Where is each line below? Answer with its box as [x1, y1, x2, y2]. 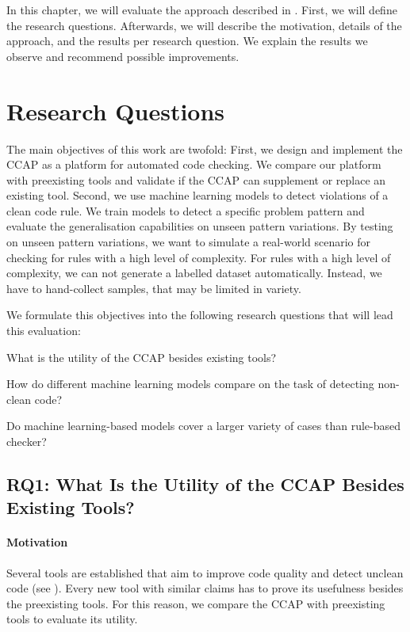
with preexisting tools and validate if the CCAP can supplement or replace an [6, 171, 386, 188]
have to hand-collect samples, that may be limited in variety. [6, 280, 301, 296]
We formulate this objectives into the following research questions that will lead [6, 306, 393, 323]
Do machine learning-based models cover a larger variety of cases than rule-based [6, 417, 400, 434]
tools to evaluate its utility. [6, 611, 138, 627]
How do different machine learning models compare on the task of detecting [6, 375, 374, 392]
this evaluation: [6, 322, 81, 339]
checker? [6, 433, 47, 449]
